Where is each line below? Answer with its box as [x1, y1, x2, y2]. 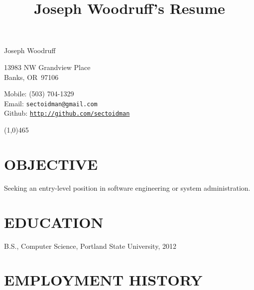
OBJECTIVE [4, 153, 98, 174]
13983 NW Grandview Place [4, 62, 91, 72]
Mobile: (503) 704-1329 [4, 88, 74, 99]
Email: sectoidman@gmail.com [4, 98, 98, 108]
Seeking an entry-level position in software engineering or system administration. [4, 182, 251, 193]
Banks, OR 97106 [4, 72, 59, 82]
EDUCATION [4, 212, 104, 232]
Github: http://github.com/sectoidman [4, 108, 130, 118]
